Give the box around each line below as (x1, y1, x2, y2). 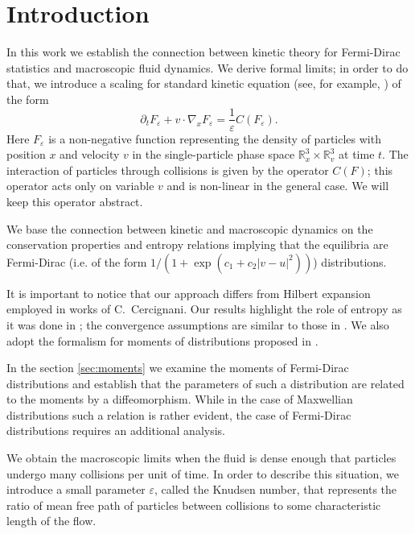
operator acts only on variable (6, 177, 154, 194)
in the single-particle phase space (132, 146, 295, 163)
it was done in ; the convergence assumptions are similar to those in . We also (6, 316, 389, 333)
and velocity (60, 146, 120, 163)
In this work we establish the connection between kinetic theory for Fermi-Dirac (6, 43, 401, 60)
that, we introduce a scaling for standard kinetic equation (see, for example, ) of (6, 75, 401, 92)
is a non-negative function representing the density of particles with (48, 130, 381, 147)
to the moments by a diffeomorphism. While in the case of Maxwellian (6, 391, 353, 408)
